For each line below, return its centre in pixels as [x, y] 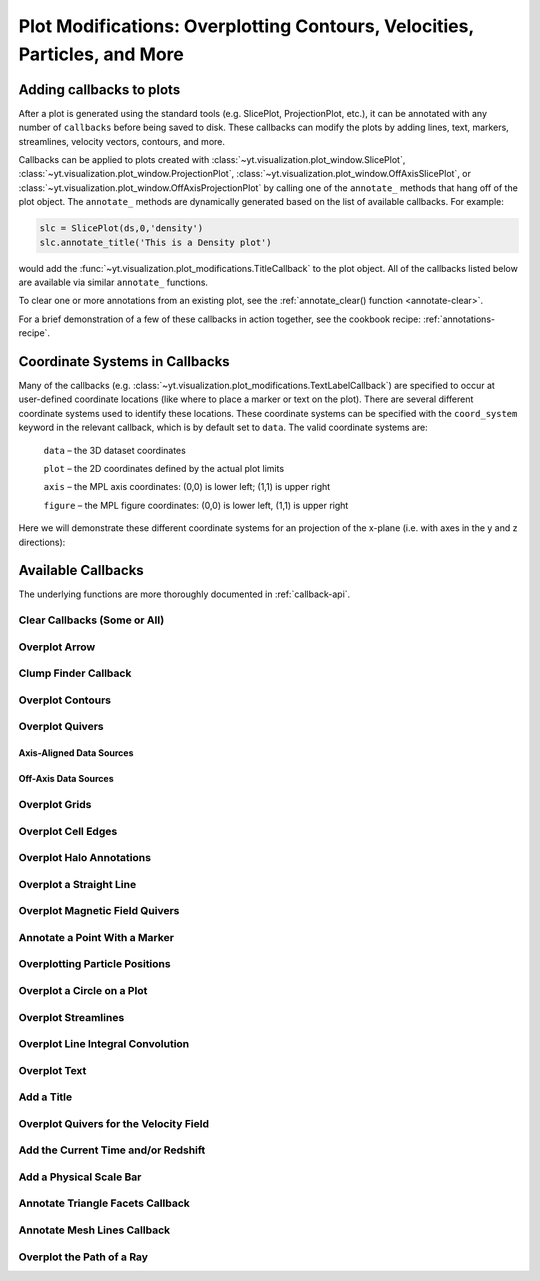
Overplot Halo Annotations [85, 858]
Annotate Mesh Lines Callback [94, 1230]
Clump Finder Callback [75, 673]
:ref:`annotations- [459, 319]
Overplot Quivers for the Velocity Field [114, 1123]
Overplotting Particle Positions [94, 964]
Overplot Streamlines [71, 1017]
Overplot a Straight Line [77, 884]
